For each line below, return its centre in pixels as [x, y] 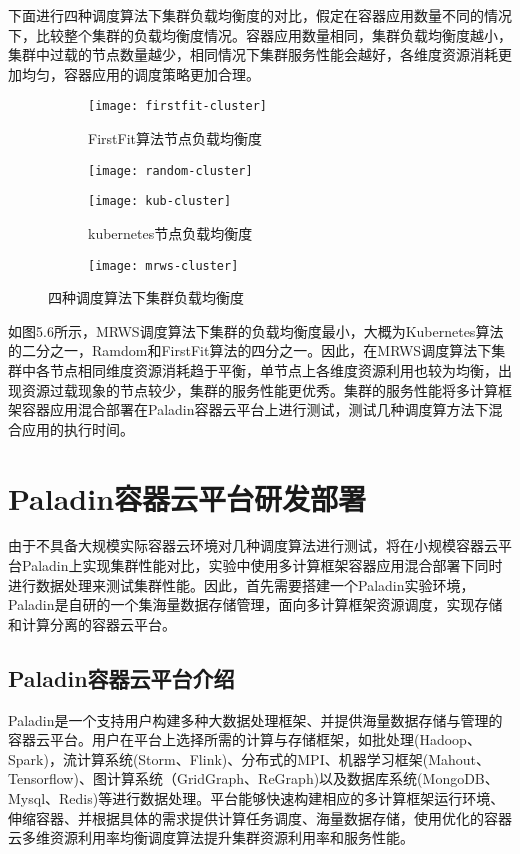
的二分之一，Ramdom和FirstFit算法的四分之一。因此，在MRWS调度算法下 [250, 350]
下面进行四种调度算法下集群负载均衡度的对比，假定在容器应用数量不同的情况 [260, 15]
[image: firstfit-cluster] [177, 106]
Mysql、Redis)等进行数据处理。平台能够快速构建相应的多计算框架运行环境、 [256, 798]
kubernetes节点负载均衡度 [170, 232]
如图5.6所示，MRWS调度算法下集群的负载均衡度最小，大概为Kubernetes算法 [256, 330]
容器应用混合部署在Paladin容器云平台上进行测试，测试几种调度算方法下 [255, 409]
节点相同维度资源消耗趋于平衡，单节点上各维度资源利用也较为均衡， [273, 369]
